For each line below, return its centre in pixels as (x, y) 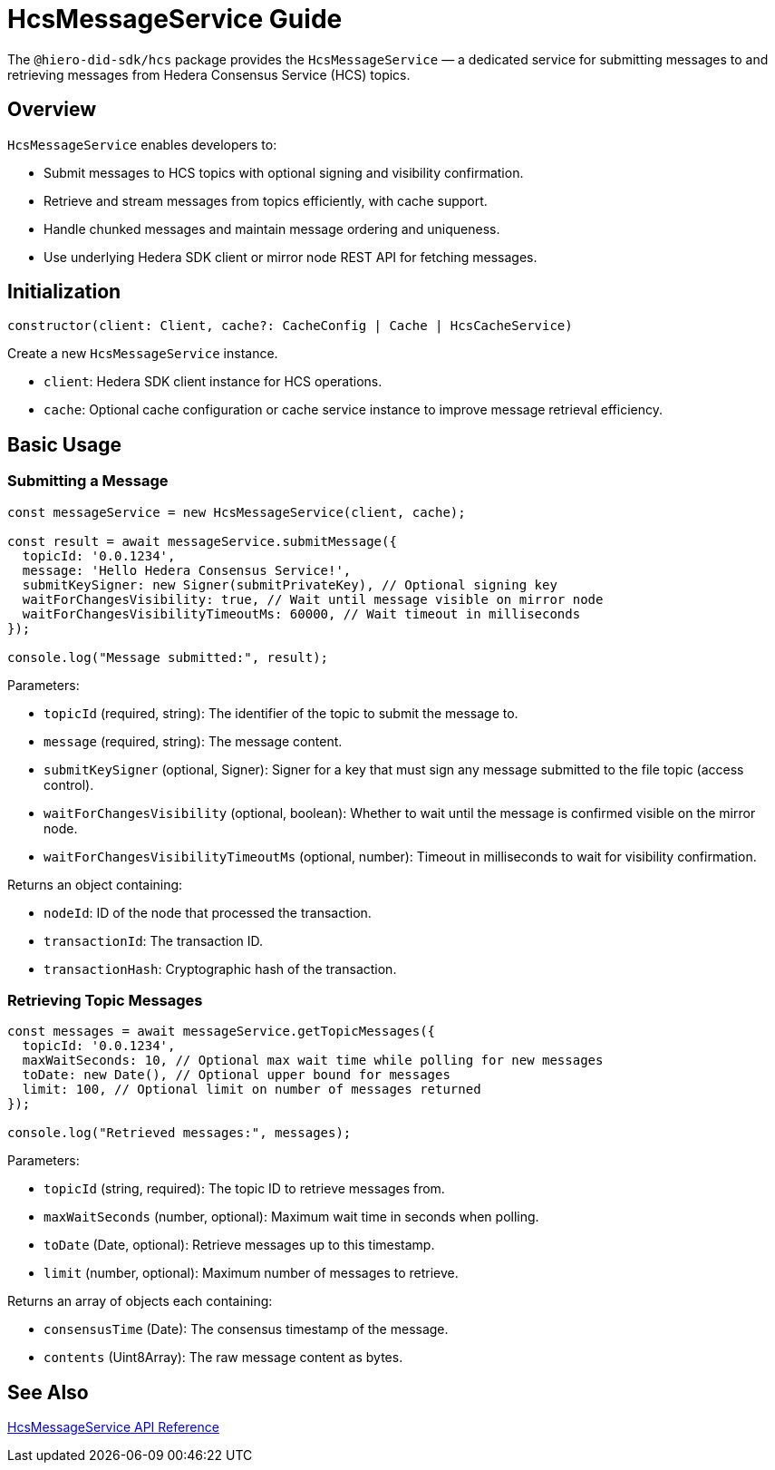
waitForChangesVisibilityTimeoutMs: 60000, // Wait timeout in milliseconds (301, 613)
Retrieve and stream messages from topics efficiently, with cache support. (266, 200)
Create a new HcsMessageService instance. (143, 354)
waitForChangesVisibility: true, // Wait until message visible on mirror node (313, 599)
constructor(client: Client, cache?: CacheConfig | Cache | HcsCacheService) (290, 326)
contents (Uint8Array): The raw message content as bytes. (223, 1358)
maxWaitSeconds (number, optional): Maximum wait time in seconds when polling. (291, 1217)
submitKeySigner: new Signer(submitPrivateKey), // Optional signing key (290, 584)
